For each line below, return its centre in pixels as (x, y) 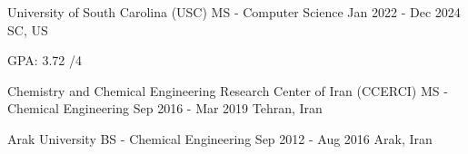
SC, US (28, 29)
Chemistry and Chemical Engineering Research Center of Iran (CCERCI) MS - (228, 90)
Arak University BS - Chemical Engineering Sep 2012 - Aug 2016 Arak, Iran (220, 138)
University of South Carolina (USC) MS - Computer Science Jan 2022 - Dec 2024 (234, 12)
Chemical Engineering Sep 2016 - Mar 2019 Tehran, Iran (165, 108)
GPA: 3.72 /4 (45, 60)
